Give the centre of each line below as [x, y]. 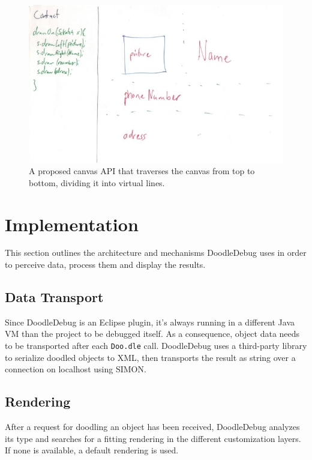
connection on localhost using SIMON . [76, 369]
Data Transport [54, 297]
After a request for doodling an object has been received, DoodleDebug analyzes [152, 427]
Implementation [72, 224]
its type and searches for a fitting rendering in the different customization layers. [153, 438]
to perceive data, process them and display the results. [105, 265]
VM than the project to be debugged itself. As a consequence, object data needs [152, 334]
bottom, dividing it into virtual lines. [97, 182]
